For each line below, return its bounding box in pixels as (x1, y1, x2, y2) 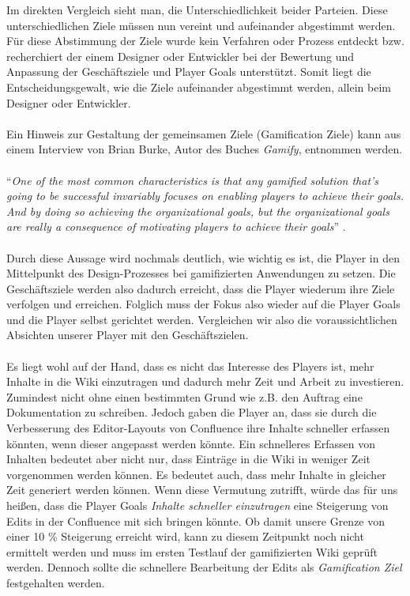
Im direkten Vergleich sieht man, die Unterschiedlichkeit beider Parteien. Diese (6, 2, 388, 17)
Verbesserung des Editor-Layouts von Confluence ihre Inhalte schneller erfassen (6, 420, 390, 436)
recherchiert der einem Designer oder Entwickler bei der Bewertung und (6, 47, 355, 64)
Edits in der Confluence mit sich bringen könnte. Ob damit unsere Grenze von (6, 512, 386, 529)
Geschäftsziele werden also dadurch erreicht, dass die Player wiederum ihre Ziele (6, 280, 395, 296)
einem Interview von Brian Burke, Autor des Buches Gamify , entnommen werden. (6, 141, 403, 157)
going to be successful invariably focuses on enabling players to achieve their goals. (6, 187, 404, 204)
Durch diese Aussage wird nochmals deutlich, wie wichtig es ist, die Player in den (6, 249, 400, 266)
